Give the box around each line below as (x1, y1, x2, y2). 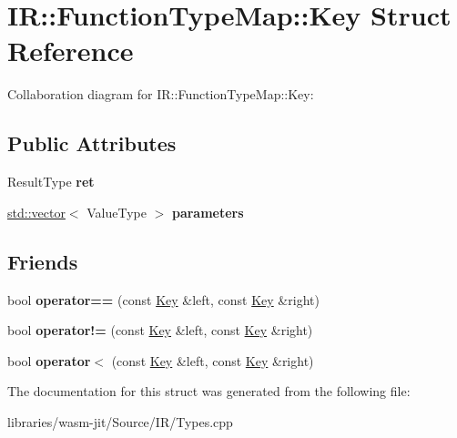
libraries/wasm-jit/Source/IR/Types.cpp (7, 412, 233, 431)
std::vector (7, 202, 66, 221)
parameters (171, 202, 244, 221)
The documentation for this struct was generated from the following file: (7, 382, 411, 401)
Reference (7, 32, 134, 69)
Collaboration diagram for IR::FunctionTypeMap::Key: (7, 85, 314, 104)
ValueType (86, 202, 147, 221)
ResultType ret (7, 172, 95, 191)
